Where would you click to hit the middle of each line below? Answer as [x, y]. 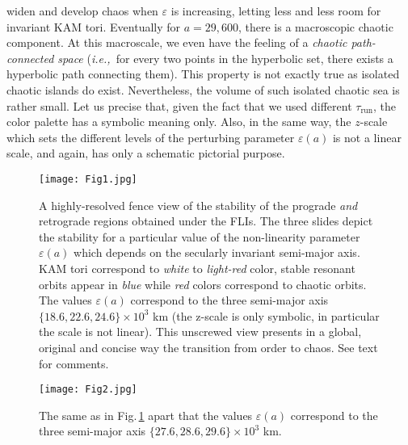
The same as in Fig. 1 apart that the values [146, 415]
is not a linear [367, 137]
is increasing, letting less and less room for [276, 10]
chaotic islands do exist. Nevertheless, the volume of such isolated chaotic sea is [203, 89]
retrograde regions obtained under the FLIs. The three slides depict [206, 221]
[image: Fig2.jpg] [88, 390]
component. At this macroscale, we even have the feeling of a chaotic [177, 42]
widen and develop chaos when [82, 10]
